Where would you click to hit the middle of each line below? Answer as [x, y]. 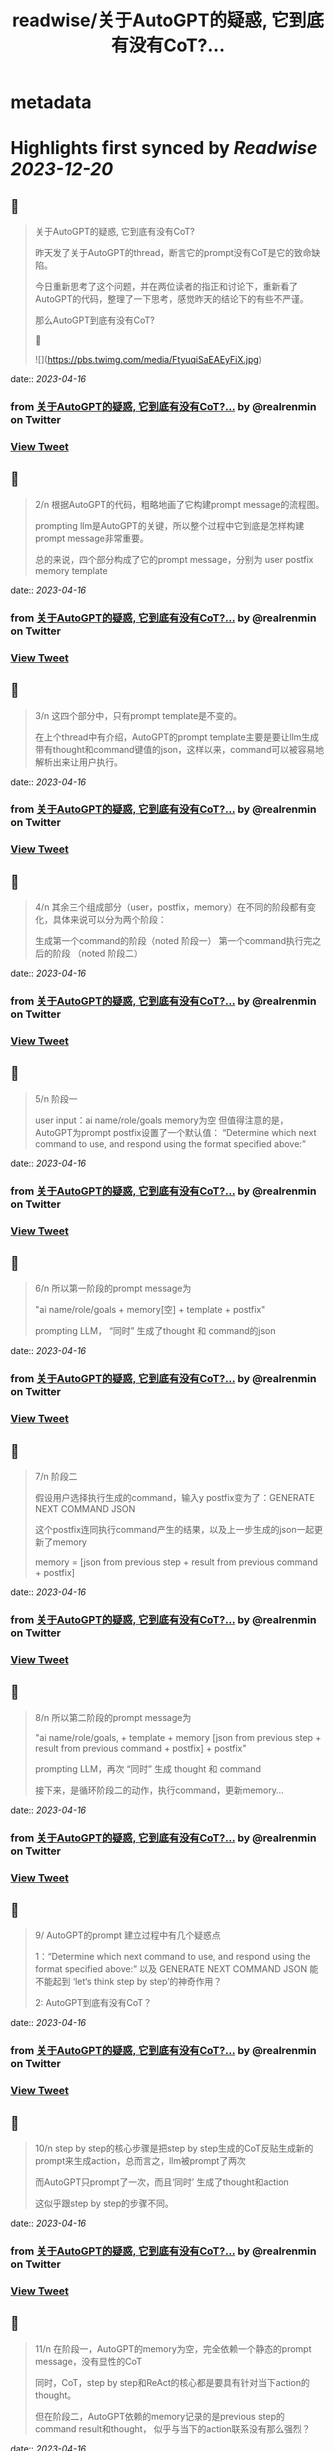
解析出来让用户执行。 [78, 762]
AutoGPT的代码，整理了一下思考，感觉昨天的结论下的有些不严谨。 [171, 299]
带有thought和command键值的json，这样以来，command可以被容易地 [179, 749]
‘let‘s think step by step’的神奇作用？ [147, 1982]
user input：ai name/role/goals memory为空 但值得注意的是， [161, 1120]
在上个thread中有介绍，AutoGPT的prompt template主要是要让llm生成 [177, 737]
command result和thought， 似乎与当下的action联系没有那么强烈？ [172, 2428]
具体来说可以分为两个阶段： [109, 920]
